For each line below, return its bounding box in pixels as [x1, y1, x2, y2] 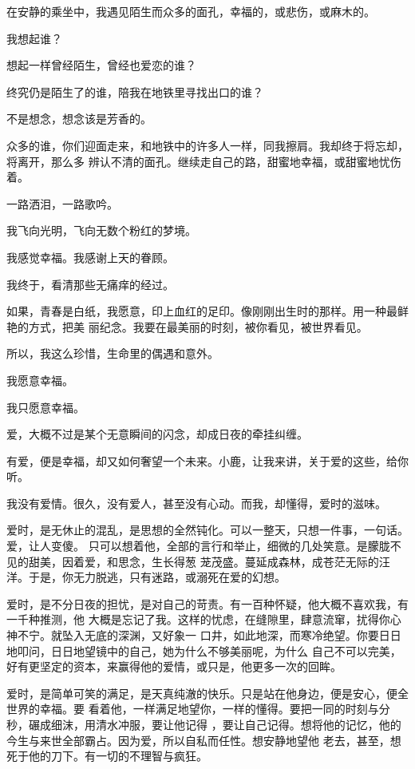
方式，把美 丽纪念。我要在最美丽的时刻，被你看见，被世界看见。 [28, 318, 368, 335]
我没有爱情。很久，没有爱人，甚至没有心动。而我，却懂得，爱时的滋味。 [6, 494, 386, 511]
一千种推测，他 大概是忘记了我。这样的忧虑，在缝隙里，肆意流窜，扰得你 [6, 611, 390, 628]
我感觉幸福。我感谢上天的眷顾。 [6, 248, 174, 265]
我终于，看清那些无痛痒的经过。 [6, 275, 174, 292]
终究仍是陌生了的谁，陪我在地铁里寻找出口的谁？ [6, 83, 263, 100]
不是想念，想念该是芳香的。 [6, 110, 152, 127]
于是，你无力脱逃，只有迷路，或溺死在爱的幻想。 [28, 569, 286, 585]
